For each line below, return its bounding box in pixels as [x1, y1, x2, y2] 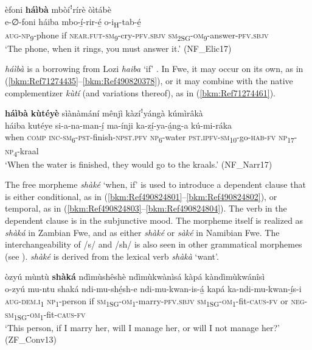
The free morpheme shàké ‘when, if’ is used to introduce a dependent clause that [5, 178, 306, 191]
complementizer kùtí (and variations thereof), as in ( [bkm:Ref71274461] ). [5, 86, 276, 99]
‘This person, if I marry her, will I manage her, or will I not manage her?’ [5, 321, 280, 334]
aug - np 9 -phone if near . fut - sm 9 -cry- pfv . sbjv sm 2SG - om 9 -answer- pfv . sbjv [5, 28, 269, 43]
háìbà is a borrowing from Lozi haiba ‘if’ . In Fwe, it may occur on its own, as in [5, 62, 303, 75]
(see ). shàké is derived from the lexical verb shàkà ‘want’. [5, 249, 219, 262]
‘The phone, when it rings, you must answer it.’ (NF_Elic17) [5, 41, 232, 54]
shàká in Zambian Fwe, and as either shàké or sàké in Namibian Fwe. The [5, 226, 280, 238]
